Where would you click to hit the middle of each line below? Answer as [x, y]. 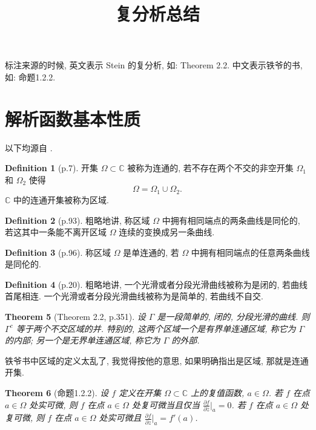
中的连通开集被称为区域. [61, 199]
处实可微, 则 [53, 404]
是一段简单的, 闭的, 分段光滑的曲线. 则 [233, 317]
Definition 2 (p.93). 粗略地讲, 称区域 [77, 220]
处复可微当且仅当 [166, 404]
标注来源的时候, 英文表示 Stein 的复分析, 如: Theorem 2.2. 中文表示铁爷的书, [154, 65]
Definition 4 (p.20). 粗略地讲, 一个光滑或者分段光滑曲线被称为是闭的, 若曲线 [156, 284]
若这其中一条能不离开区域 [56, 232]
